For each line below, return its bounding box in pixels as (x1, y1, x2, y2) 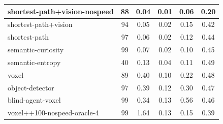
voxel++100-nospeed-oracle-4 (8, 107, 99, 118)
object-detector (8, 82, 54, 92)
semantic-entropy (8, 56, 61, 67)
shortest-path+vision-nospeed (8, 6, 114, 16)
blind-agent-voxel (8, 95, 61, 105)
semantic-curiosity (8, 44, 64, 55)
